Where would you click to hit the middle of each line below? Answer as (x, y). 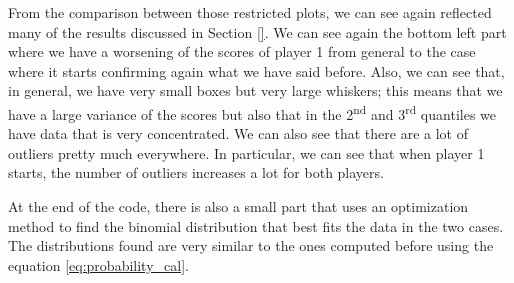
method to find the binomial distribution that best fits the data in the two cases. (256, 225)
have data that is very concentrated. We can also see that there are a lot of (238, 133)
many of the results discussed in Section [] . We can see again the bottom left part (257, 31)
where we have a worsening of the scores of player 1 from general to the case (242, 51)
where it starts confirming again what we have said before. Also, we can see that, (256, 70)
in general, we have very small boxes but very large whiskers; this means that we (255, 90)
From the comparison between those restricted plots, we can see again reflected (250, 12)
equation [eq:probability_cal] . (98, 264)
